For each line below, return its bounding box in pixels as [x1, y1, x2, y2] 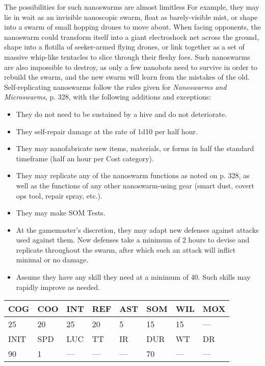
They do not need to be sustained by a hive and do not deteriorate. [16, 108, 227, 119]
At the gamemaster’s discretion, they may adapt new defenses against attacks [16, 224, 259, 235]
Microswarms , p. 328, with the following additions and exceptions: [4, 91, 211, 102]
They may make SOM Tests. [16, 207, 105, 218]
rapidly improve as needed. [16, 281, 100, 292]
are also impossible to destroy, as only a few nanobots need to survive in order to [4, 61, 257, 72]
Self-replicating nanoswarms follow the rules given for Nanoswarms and [4, 81, 227, 92]
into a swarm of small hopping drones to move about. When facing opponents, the [4, 21, 261, 32]
